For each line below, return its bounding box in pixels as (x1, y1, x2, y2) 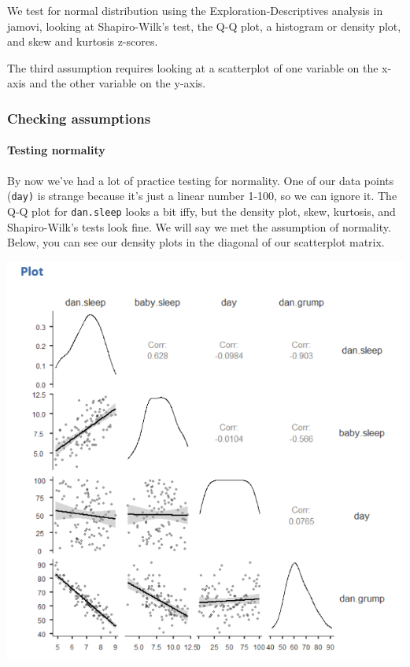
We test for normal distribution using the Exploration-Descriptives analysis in (7, 2, 383, 18)
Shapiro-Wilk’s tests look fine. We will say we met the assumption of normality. (7, 218, 391, 235)
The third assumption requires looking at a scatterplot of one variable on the (7, 59, 379, 76)
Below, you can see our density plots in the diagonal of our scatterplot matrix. (7, 234, 385, 250)
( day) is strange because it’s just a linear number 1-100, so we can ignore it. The (7, 187, 397, 204)
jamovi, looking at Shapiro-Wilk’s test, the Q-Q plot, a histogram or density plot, (7, 17, 401, 34)
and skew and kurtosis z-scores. (7, 33, 158, 50)
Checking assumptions (7, 108, 151, 128)
